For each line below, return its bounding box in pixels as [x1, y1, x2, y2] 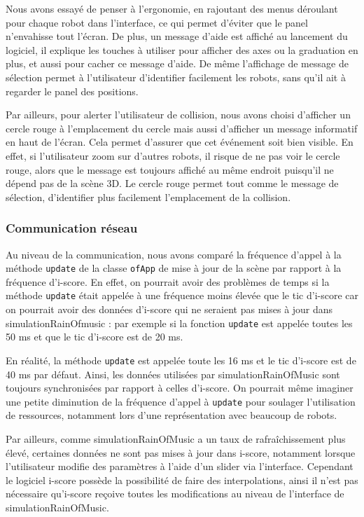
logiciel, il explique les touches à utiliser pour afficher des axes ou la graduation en [6, 42, 358, 57]
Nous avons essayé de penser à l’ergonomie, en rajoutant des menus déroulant [6, 1, 338, 15]
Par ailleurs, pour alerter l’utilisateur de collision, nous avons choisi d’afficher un [6, 107, 351, 122]
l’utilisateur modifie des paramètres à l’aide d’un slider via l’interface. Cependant [6, 459, 353, 474]
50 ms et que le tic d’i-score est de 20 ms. [6, 329, 183, 344]
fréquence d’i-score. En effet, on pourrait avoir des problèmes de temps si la [6, 274, 330, 289]
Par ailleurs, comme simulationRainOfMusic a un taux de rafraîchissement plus [6, 431, 346, 446]
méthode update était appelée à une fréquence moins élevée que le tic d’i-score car [6, 288, 358, 303]
